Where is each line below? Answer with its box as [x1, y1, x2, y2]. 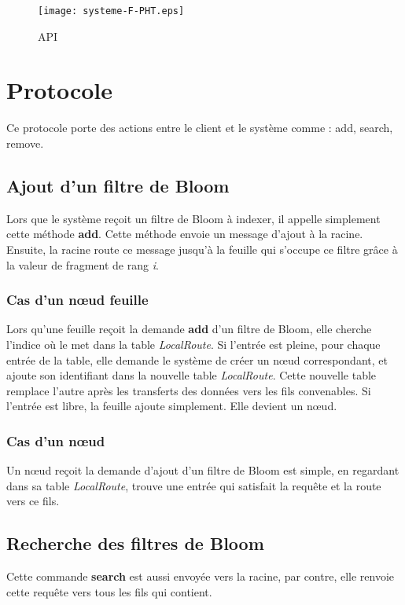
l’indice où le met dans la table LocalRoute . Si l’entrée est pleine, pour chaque [6, 335, 381, 352]
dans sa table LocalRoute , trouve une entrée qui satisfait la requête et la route [6, 477, 381, 493]
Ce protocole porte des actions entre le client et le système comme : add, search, [6, 119, 393, 136]
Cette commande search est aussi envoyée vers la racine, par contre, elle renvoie [6, 568, 395, 585]
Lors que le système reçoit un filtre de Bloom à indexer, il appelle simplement [6, 210, 381, 226]
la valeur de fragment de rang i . [6, 256, 159, 273]
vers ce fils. [6, 493, 60, 509]
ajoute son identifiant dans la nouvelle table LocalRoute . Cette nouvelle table [6, 367, 377, 383]
